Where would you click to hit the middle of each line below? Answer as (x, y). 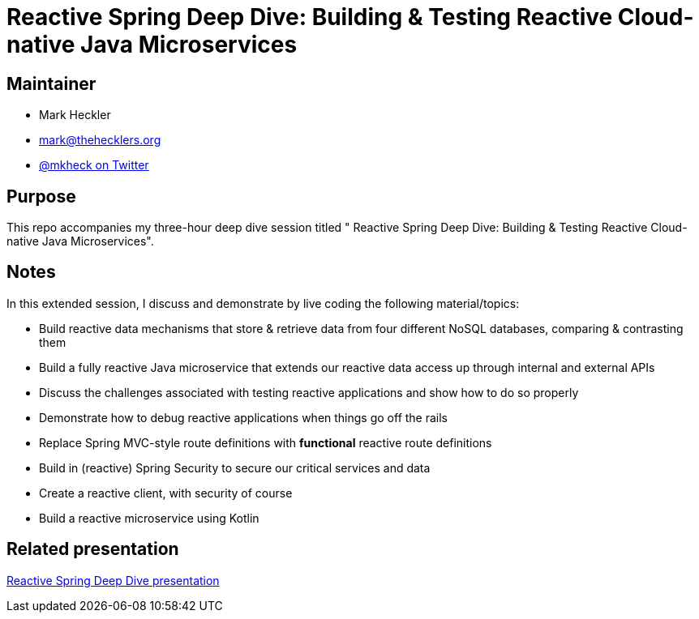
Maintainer (51, 83)
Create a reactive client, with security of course (166, 493)
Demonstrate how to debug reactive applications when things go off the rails (244, 417)
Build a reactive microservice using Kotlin (149, 518)
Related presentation (93, 549)
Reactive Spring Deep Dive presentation (113, 580)
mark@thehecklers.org (100, 140)
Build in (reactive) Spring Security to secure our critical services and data (235, 467)
